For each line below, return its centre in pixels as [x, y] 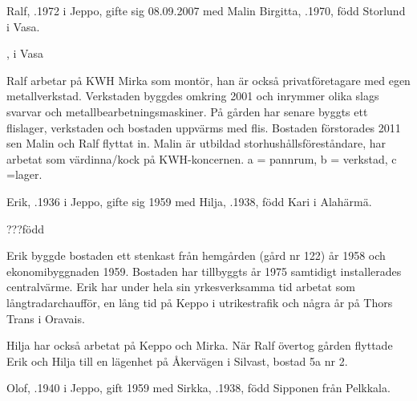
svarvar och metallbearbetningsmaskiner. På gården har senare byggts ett [187, 111]
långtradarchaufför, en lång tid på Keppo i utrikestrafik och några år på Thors [200, 302]
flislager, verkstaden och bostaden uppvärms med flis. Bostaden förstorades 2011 [204, 127]
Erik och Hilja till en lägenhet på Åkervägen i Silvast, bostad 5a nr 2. [177, 360]
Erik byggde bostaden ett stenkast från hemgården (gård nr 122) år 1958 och [196, 255]
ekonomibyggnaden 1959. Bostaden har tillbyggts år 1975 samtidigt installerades [204, 271]
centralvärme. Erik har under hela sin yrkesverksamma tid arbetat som [181, 287]
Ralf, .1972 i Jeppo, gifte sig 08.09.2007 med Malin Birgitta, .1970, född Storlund [206, 10]
